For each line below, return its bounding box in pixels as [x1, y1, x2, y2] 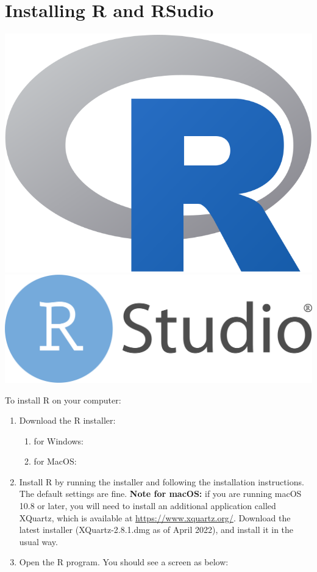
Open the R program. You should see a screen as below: [19, 556, 229, 568]
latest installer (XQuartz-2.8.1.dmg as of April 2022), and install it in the [19, 523, 294, 536]
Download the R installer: [19, 414, 116, 427]
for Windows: [34, 434, 84, 447]
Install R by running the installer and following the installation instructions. [19, 475, 304, 488]
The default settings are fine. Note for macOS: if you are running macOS [19, 487, 302, 500]
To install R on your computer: [5, 393, 121, 406]
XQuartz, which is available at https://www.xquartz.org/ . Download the [19, 511, 291, 524]
